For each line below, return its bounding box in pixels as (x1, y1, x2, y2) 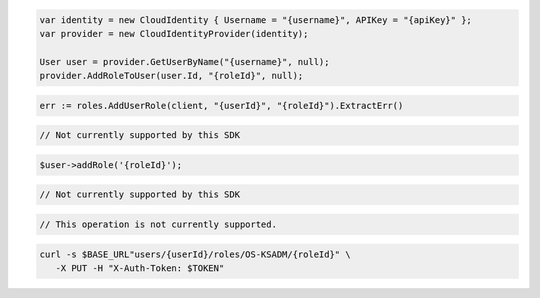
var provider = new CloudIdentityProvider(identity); (39, 28, 309, 39)
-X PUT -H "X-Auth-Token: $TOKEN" (55, 263, 225, 274)
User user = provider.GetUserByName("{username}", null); (39, 56, 330, 67)
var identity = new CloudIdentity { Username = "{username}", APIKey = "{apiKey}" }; (39, 14, 472, 25)
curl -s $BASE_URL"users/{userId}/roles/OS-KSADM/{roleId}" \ (39, 248, 351, 260)
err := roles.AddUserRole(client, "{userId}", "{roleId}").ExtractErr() (39, 100, 404, 111)
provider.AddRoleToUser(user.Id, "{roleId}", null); (39, 70, 304, 82)
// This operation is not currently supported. (39, 219, 277, 230)
